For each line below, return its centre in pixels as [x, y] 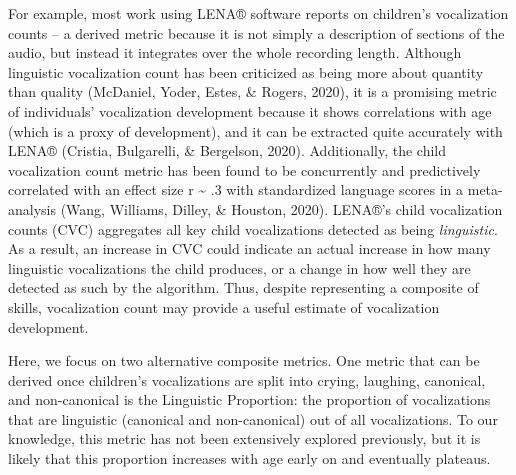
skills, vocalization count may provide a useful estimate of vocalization [224, 306]
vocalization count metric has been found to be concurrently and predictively [244, 169]
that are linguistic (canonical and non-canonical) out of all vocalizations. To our [253, 418]
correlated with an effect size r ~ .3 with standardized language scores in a [236, 189]
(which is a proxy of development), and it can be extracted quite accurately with [255, 130]
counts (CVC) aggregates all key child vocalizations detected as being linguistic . [253, 228]
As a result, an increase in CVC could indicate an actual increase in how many [249, 248]
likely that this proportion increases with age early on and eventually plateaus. [249, 458]
